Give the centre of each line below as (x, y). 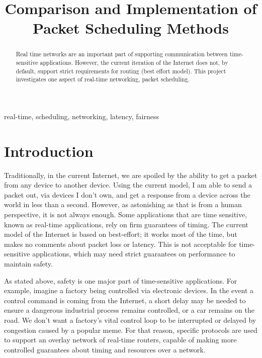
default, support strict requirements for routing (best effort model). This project (121, 71)
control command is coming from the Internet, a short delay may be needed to (125, 300)
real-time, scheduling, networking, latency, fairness (81, 116)
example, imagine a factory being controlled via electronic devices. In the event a (129, 290)
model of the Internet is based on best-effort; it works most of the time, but (121, 234)
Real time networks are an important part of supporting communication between (122, 54)
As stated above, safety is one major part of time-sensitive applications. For (121, 280)
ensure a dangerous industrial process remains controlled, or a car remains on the (129, 310)
